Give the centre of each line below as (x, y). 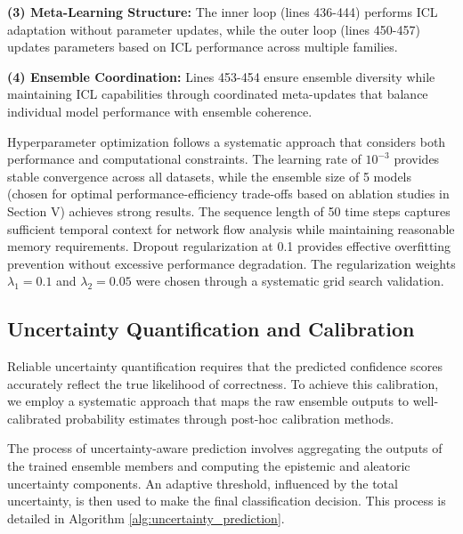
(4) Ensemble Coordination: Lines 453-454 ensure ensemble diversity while (221, 76)
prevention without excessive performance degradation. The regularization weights (231, 263)
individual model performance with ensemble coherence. (160, 111)
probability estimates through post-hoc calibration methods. (230, 418)
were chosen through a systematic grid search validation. (290, 281)
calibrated (34, 418)
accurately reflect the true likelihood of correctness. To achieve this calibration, (223, 383)
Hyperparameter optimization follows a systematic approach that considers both (227, 141)
